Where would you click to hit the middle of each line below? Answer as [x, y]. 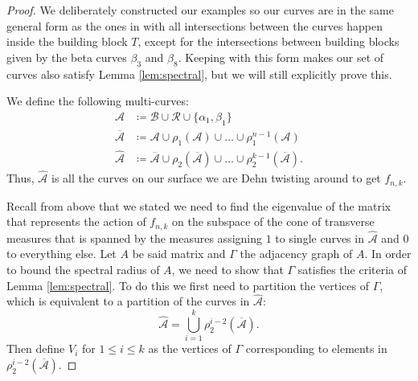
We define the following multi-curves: [98, 101]
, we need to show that [227, 270]
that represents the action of [76, 221]
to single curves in [320, 238]
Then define [36, 348]
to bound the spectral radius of [83, 270]
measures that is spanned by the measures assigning [134, 238]
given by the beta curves [67, 57]
